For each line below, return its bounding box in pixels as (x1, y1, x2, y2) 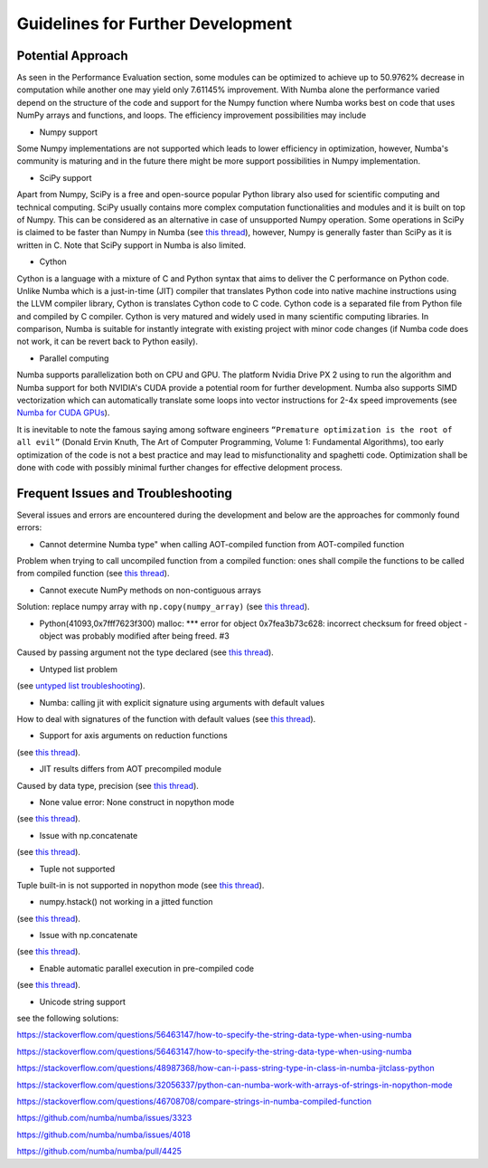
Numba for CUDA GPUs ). (16, 407, 110, 418)
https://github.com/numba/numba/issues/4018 (16, 1129, 192, 1140)
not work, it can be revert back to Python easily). (16, 336, 199, 347)
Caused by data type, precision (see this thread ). (16, 780, 199, 791)
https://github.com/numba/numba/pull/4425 (16, 1145, 183, 1157)
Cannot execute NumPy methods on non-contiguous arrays (39, 584, 262, 595)
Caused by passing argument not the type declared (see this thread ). (16, 647, 275, 658)
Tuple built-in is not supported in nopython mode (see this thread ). (16, 879, 265, 890)
